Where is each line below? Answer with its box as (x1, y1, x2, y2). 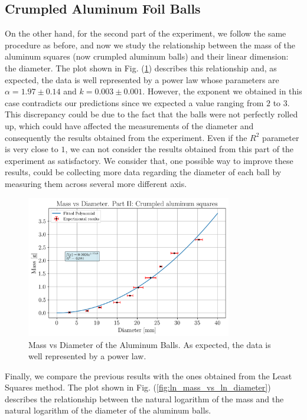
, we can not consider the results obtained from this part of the (65, 143, 294, 155)
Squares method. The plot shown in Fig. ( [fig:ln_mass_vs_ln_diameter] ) (5, 381, 271, 393)
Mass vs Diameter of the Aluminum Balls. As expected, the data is (28, 338, 271, 350)
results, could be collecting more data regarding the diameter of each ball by (5, 166, 282, 178)
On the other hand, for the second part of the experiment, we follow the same (5, 27, 286, 40)
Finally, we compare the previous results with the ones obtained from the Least (5, 369, 292, 382)
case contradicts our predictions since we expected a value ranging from (5, 96, 264, 109)
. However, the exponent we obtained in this (142, 85, 302, 97)
